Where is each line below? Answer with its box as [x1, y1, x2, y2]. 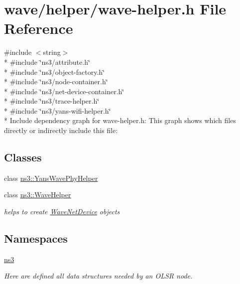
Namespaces [4, 231, 68, 246]
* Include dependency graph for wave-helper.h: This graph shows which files [4, 115, 236, 126]
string [43, 47, 61, 57]
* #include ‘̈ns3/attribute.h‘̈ [4, 56, 90, 67]
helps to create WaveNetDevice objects [4, 206, 120, 217]
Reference [4, 18, 73, 38]
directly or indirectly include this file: [4, 125, 118, 136]
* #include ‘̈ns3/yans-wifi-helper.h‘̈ [4, 105, 111, 116]
